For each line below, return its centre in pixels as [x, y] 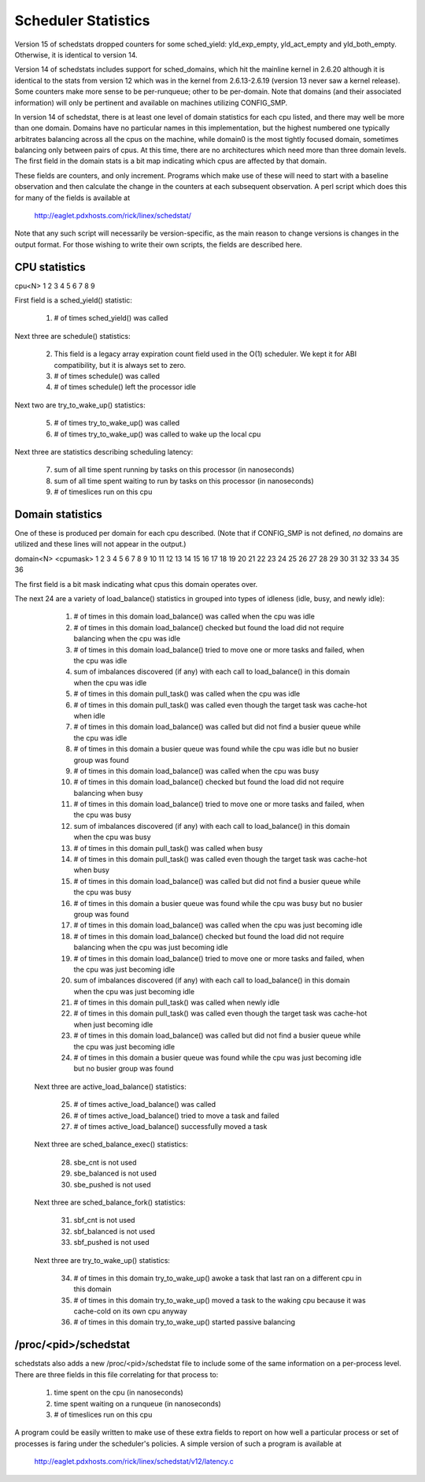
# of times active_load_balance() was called [145, 1105]
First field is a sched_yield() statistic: [74, 300]
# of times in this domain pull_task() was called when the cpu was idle [187, 694]
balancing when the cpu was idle [127, 639]
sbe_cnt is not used [105, 1162]
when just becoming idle [113, 1024]
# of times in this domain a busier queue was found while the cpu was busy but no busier [218, 903]
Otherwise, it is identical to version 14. [76, 54]
